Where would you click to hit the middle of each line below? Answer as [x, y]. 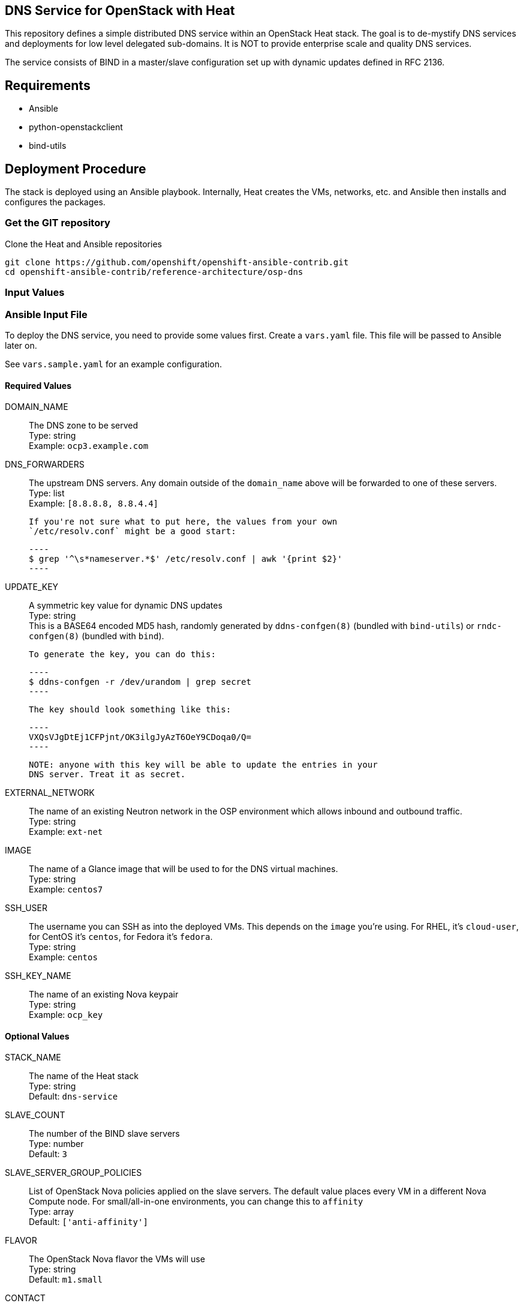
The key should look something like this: [130, 710]
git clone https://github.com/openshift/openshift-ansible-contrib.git [177, 262]
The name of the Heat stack [84, 1076]
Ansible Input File [46, 314]
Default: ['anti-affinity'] [88, 1222]
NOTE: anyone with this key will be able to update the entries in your [203, 765]
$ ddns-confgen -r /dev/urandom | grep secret [140, 682]
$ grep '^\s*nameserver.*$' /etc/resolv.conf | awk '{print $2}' [186, 559]
